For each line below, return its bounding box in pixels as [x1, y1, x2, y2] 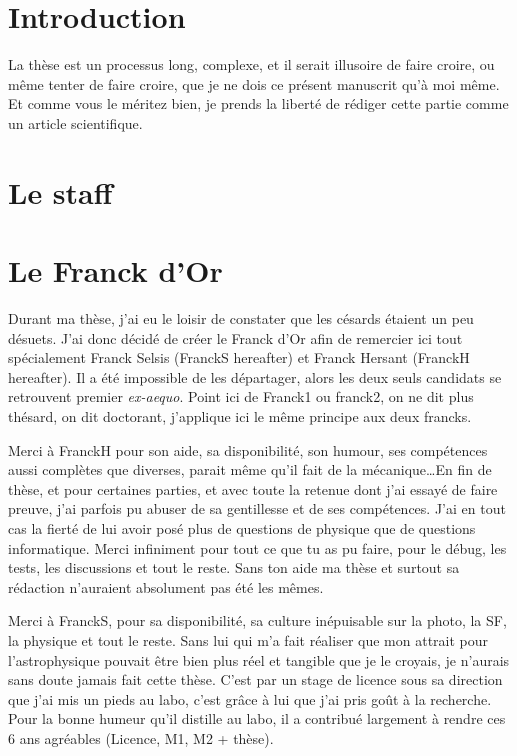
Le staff [8, 171, 113, 212]
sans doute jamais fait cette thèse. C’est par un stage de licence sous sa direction [8, 669, 503, 690]
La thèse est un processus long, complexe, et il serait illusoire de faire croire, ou [8, 54, 495, 75]
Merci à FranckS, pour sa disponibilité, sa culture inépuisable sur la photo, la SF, [8, 610, 507, 631]
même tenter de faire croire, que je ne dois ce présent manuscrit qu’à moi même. [8, 73, 500, 94]
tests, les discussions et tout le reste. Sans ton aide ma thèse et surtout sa [8, 557, 460, 578]
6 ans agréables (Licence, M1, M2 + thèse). [8, 727, 274, 748]
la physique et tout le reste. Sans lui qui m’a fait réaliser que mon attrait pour [8, 629, 489, 650]
